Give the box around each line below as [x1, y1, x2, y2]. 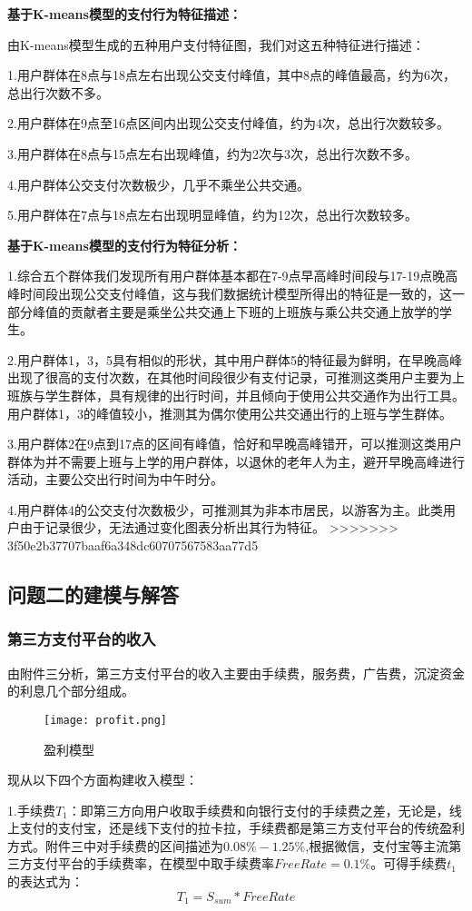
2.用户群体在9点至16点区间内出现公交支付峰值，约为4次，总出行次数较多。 [7, 114, 449, 133]
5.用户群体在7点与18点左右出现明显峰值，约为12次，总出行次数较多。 [7, 205, 418, 224]
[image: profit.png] [44, 713, 168, 727]
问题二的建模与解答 [7, 580, 179, 609]
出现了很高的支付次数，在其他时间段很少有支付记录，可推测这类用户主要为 [7, 368, 452, 387]
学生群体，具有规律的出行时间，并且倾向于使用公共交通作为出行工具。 [44, 385, 465, 404]
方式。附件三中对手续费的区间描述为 [7, 836, 223, 855]
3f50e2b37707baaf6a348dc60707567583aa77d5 [7, 536, 259, 555]
